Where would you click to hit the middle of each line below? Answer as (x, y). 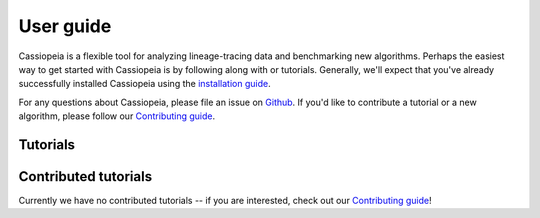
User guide (65, 26)
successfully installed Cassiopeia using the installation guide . (144, 84)
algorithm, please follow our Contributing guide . (117, 116)
